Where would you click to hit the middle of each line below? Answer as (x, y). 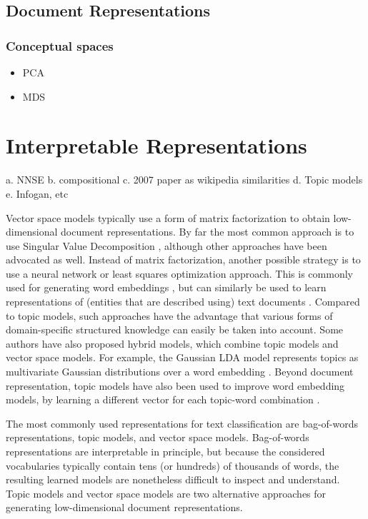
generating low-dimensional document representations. (124, 507)
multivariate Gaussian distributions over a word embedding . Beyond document (180, 372)
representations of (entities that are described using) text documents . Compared (183, 302)
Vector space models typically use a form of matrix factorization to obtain (168, 217)
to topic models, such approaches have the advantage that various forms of (169, 315)
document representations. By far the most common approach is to (208, 232)
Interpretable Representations (156, 145)
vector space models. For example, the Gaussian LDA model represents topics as (182, 357)
